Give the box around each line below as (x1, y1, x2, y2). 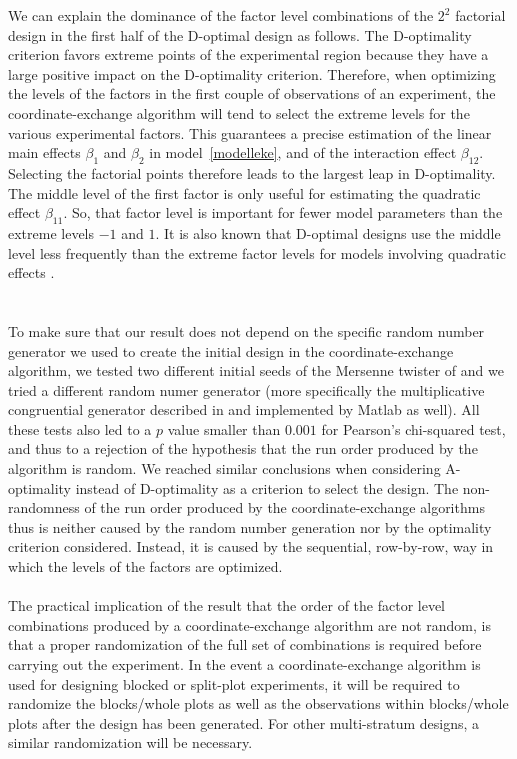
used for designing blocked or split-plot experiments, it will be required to (8, 673, 460, 694)
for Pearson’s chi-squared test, (321, 418, 506, 439)
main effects (8, 142, 81, 163)
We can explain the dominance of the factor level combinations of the (8, 5, 434, 25)
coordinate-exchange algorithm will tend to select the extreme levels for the (8, 102, 470, 123)
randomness (8, 497, 80, 518)
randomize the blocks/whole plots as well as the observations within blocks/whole (8, 693, 509, 714)
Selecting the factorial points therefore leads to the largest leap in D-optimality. (8, 162, 496, 183)
